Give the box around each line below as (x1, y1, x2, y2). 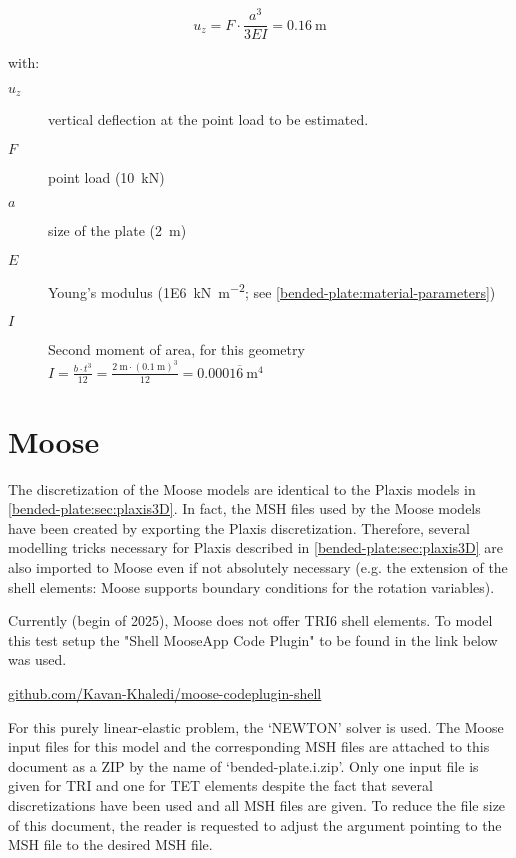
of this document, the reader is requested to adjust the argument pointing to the (8, 814, 502, 835)
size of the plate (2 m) (48, 220, 187, 241)
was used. (8, 649, 67, 670)
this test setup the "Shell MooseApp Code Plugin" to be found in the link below (8, 629, 498, 650)
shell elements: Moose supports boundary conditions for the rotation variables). (8, 576, 495, 597)
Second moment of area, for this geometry (48, 339, 305, 360)
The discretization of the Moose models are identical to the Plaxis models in (8, 478, 476, 499)
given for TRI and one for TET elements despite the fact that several (8, 775, 433, 796)
